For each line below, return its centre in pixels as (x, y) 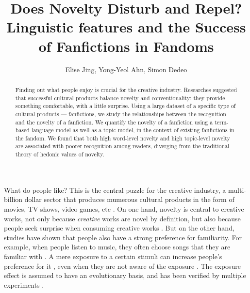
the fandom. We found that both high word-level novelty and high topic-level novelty (123, 138)
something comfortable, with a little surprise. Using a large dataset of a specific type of (125, 106)
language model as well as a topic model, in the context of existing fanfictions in (133, 130)
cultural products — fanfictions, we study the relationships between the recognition (121, 114)
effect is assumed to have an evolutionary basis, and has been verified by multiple (125, 275)
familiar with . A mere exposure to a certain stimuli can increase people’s (113, 256)
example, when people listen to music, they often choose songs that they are (117, 247)
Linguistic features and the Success (126, 27)
